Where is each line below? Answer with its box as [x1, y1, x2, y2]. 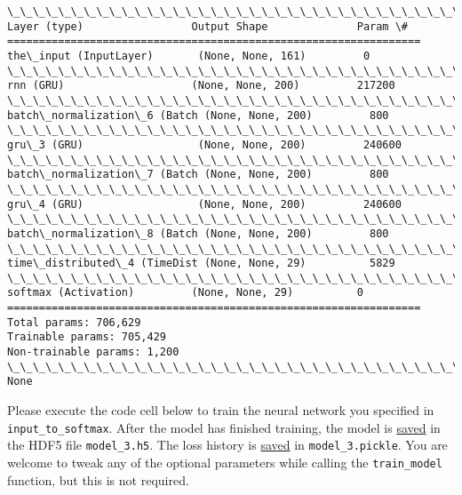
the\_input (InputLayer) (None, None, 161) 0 [7, 49, 370, 62]
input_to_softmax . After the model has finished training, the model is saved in [7, 418, 441, 436]
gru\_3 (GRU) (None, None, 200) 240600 [7, 138, 402, 151]
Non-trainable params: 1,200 [7, 346, 179, 359]
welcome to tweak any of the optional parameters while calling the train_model [7, 452, 442, 471]
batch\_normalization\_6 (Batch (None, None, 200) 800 [7, 108, 389, 122]
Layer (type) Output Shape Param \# [7, 20, 409, 33]
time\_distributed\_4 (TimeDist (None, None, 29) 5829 [7, 257, 395, 270]
